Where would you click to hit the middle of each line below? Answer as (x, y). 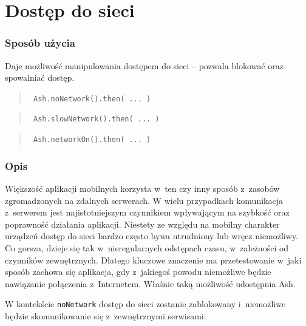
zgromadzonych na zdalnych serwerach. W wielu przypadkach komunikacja (144, 200)
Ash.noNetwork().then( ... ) (92, 99)
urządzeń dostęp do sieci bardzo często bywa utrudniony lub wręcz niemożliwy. (151, 236)
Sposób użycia (40, 43)
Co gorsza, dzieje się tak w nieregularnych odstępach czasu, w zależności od (147, 247)
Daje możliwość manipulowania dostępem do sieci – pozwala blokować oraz (144, 65)
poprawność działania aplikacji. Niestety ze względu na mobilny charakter (142, 224)
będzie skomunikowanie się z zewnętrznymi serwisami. (106, 315)
